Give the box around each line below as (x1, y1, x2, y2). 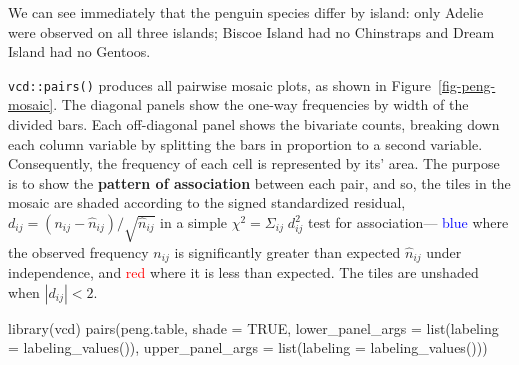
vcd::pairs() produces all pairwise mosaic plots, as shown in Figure (8, 74, 432, 95)
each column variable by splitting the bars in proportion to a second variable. (8, 133, 483, 154)
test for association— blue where (308, 212, 509, 232)
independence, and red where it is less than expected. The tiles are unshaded (8, 262, 479, 282)
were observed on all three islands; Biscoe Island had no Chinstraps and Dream (8, 21, 495, 42)
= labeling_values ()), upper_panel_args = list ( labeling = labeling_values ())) (8, 337, 488, 358)
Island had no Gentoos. (8, 41, 151, 62)
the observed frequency (8, 241, 149, 262)
